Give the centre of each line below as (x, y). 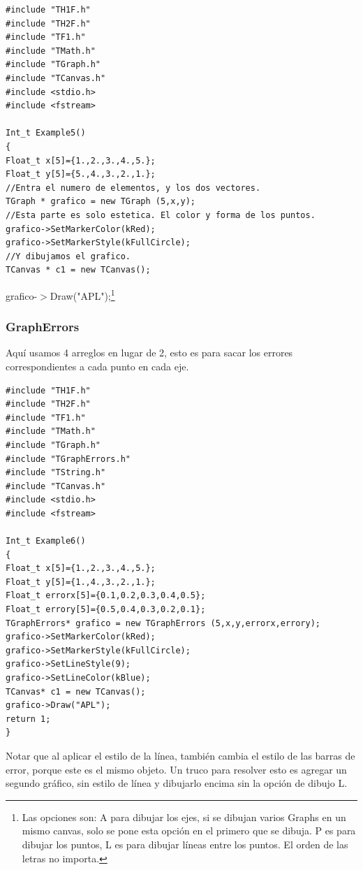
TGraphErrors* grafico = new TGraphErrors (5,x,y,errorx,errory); (163, 623)
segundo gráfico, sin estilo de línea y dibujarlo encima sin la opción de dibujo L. (177, 783)
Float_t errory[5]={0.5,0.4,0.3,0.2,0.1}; (106, 610)
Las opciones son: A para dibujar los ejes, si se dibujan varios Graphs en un (184, 817)
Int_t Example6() (46, 541)
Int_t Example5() (46, 133)
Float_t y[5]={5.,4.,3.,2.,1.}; (81, 174)
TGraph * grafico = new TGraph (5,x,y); (101, 202)
